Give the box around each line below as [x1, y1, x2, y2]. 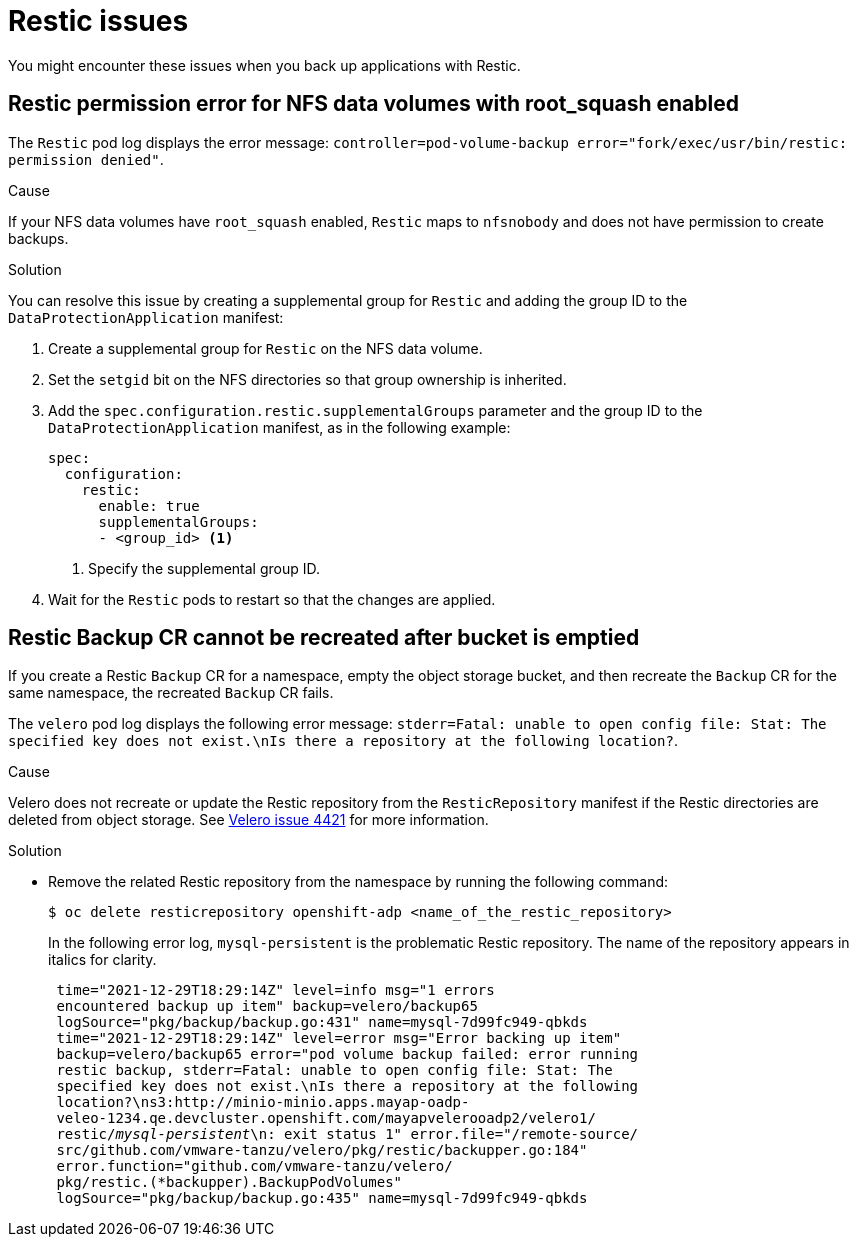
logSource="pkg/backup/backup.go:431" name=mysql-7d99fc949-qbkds [56, 1014, 588, 1031]
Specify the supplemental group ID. [88, 559, 321, 577]
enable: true [98, 497, 200, 514]
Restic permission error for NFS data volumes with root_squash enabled [8, 91, 739, 117]
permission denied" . [8, 150, 164, 168]
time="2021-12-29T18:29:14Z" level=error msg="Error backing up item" [56, 1030, 622, 1047]
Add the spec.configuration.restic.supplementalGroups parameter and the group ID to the [48, 401, 703, 419]
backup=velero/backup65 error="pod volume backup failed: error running [56, 1046, 639, 1063]
